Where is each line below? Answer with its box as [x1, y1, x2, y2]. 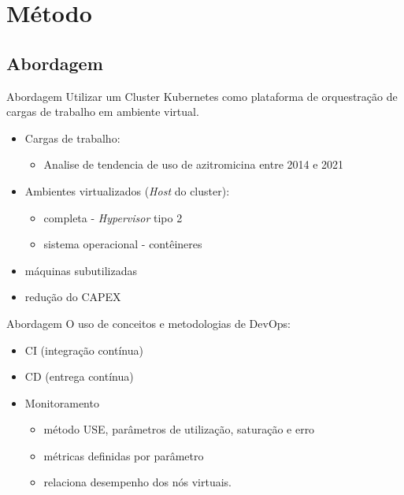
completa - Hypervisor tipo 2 [43, 209, 183, 225]
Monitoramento [24, 394, 99, 411]
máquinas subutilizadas [24, 262, 137, 278]
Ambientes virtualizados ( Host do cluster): [24, 182, 230, 199]
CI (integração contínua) [24, 341, 143, 358]
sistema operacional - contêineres [43, 236, 202, 252]
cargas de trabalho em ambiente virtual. [6, 103, 199, 120]
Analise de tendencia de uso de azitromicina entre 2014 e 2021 [43, 156, 344, 173]
